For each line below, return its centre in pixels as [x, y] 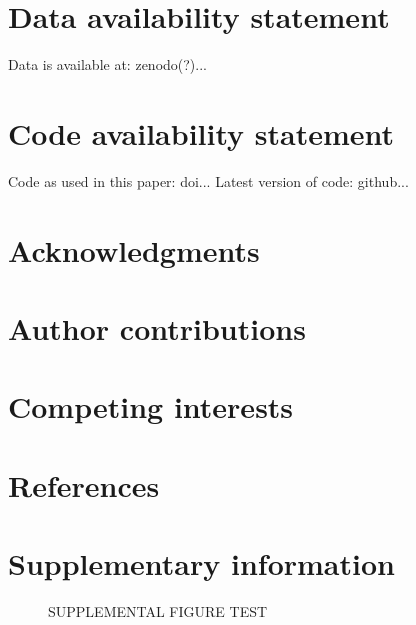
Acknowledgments [134, 249]
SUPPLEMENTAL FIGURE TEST [158, 611]
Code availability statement [201, 132]
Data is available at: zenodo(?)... [107, 64]
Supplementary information [201, 563]
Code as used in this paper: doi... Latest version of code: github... [208, 180]
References [84, 484]
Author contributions [157, 328]
